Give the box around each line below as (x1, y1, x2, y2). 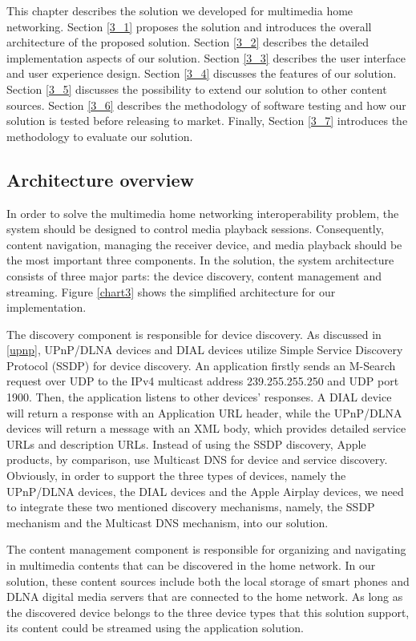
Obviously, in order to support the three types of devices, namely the (6, 467, 346, 484)
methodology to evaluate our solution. (6, 127, 193, 144)
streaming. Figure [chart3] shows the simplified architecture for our (6, 283, 336, 300)
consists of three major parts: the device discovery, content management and (6, 267, 382, 284)
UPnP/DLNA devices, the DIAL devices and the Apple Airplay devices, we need (6, 482, 404, 499)
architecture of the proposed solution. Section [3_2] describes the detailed (6, 34, 369, 50)
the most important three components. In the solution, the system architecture (6, 252, 394, 268)
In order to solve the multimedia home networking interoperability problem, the (6, 204, 399, 221)
